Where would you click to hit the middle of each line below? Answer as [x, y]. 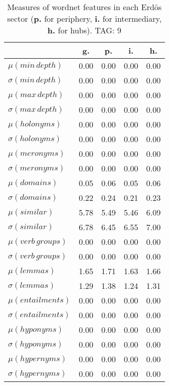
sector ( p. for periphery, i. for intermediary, [85, 18]
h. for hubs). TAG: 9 [84, 30]
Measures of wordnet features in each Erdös [85, 7]
